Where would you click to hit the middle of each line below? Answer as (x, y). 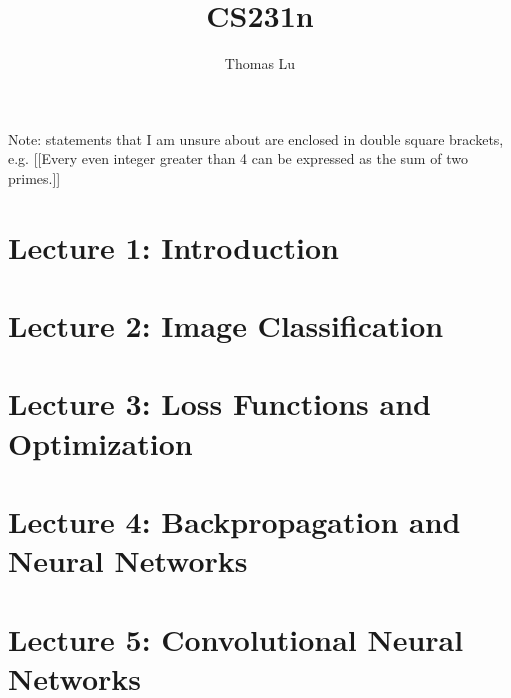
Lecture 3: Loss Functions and (219, 403)
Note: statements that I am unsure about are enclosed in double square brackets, (256, 138)
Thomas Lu (260, 63)
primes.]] (34, 177)
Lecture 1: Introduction (173, 246)
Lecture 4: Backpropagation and (234, 521)
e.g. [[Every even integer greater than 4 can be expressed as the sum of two (238, 158)
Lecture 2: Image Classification (226, 325)
